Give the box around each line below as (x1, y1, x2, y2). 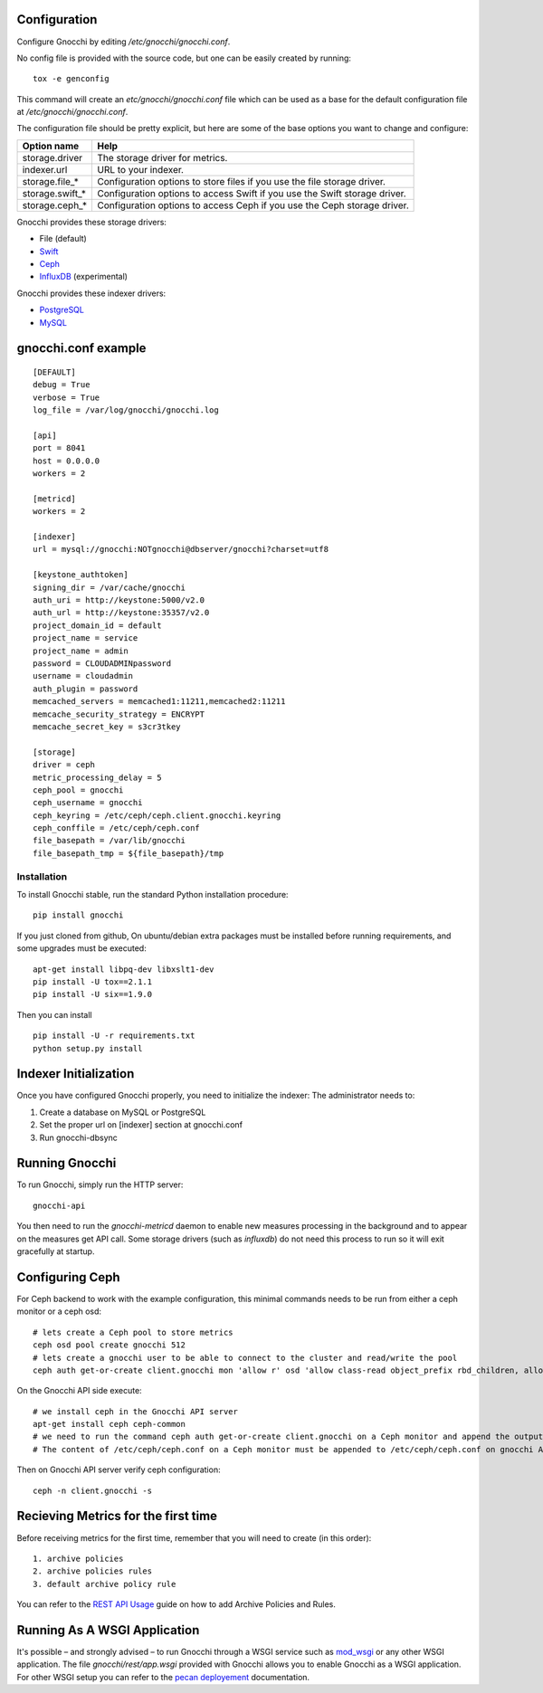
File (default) (39, 233, 88, 244)
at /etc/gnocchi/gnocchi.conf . (16, 107, 129, 118)
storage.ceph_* (22, 199, 88, 212)
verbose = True (33, 392, 100, 403)
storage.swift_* (22, 186, 86, 199)
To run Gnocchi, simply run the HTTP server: (16, 1179, 184, 1190)
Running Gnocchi (16, 1156, 117, 1171)
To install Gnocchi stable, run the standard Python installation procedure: (16, 889, 289, 899)
